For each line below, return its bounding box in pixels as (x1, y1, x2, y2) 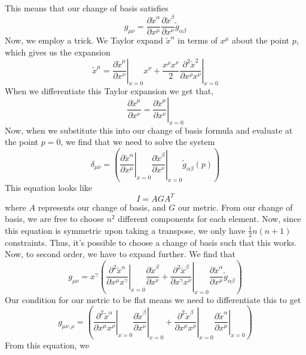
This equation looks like (5, 181, 92, 193)
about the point (231, 34, 290, 47)
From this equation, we (5, 338, 90, 351)
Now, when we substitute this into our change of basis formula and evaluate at (5, 124, 293, 136)
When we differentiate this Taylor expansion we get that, (5, 85, 214, 97)
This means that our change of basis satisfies (5, 2, 169, 14)
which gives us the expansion (5, 45, 111, 58)
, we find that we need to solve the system (60, 135, 215, 148)
